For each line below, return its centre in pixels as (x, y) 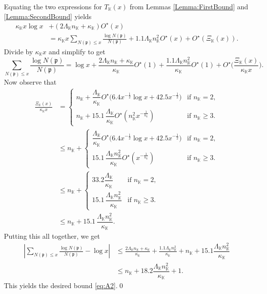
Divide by (19, 51)
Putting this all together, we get (52, 236)
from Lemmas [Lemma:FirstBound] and (189, 6)
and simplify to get (77, 51)
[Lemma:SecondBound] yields (48, 16)
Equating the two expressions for (53, 6)
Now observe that (30, 81)
